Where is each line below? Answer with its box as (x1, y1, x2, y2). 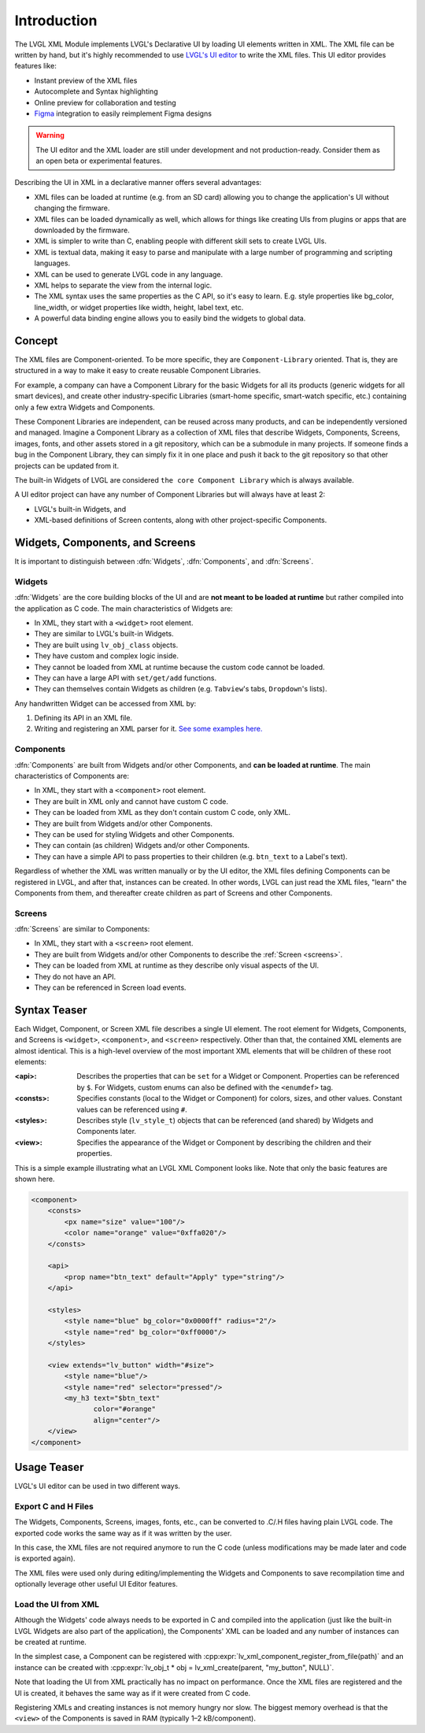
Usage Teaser (14, 1461, 84, 1474)
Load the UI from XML (14, 1598, 100, 1609)
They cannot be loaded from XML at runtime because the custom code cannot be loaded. (34, 662, 326, 672)
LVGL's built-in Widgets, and (34, 504, 126, 513)
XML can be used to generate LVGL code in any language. (34, 269, 224, 279)
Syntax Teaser (14, 1003, 87, 1016)
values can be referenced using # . (76, 1105, 188, 1114)
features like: (14, 61, 57, 71)
